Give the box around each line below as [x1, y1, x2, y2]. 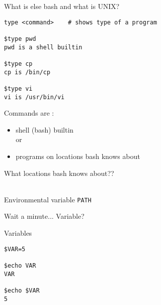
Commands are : [4, 108, 54, 118]
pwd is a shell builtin [4, 43, 82, 51]
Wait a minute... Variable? [4, 211, 84, 221]
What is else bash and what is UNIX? [4, 1, 120, 11]
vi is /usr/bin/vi [4, 93, 65, 101]
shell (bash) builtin [15, 124, 74, 135]
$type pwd [4, 35, 36, 42]
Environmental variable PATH [4, 194, 91, 204]
